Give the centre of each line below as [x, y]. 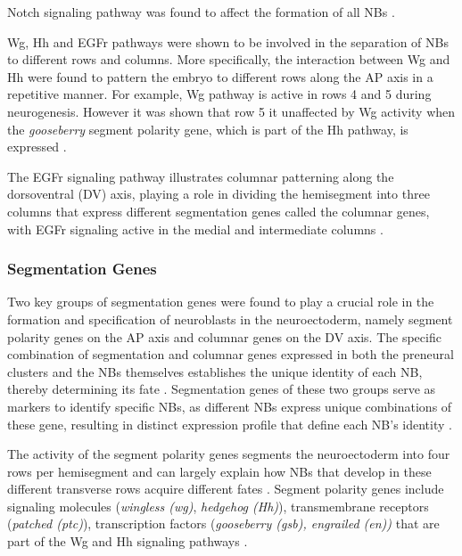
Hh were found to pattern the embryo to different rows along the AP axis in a [220, 76]
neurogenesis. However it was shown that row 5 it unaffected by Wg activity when [231, 111]
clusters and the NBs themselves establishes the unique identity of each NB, [215, 371]
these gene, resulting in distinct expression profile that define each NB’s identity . [230, 424]
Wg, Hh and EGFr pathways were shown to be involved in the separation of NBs [228, 41]
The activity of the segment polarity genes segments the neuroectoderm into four [229, 454]
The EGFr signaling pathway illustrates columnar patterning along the [201, 176]
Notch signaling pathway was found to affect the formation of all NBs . [201, 12]
